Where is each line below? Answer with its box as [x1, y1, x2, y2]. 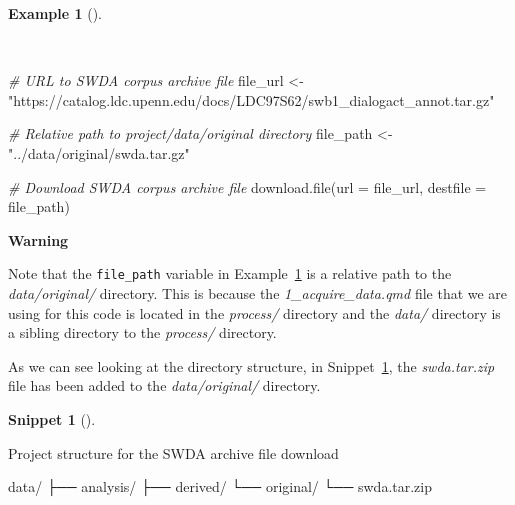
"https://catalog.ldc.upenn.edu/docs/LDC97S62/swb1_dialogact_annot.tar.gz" [8, 89, 495, 110]
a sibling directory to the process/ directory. [8, 322, 277, 343]
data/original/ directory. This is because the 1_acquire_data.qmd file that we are [8, 283, 508, 303]
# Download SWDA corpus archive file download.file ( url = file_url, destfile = [8, 176, 487, 197]
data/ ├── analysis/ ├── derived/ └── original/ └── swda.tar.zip [8, 476, 432, 497]
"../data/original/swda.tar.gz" [8, 142, 190, 163]
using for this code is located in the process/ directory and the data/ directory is [8, 302, 501, 323]
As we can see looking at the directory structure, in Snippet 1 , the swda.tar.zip [8, 355, 495, 376]
